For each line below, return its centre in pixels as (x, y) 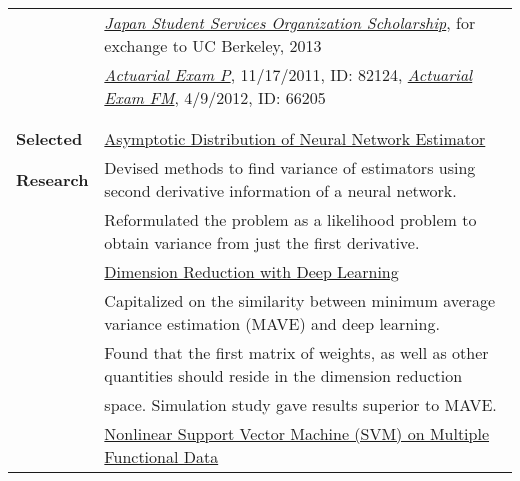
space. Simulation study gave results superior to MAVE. (300, 404)
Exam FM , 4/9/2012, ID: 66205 (215, 97)
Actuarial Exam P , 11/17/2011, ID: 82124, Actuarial (288, 74)
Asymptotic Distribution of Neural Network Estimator (295, 138)
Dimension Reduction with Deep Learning (251, 271)
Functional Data (161, 456)
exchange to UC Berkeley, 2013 (213, 45)
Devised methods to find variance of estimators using (290, 167)
